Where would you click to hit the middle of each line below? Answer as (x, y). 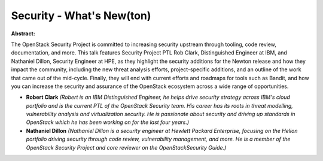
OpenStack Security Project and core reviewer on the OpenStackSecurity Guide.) (126, 147)
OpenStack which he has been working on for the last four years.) (108, 122)
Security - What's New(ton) (81, 16)
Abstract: (23, 34)
